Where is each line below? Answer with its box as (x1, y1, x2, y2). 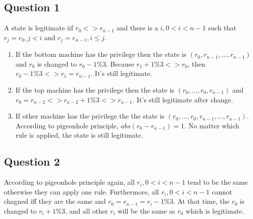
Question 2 (4, 154, 60, 169)
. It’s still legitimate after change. (132, 94, 233, 104)
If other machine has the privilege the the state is (15, 111, 165, 121)
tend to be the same (187, 177, 248, 187)
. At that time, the (173, 196, 229, 206)
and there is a (116, 23, 158, 33)
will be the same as (117, 205, 175, 216)
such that (208, 23, 236, 33)
